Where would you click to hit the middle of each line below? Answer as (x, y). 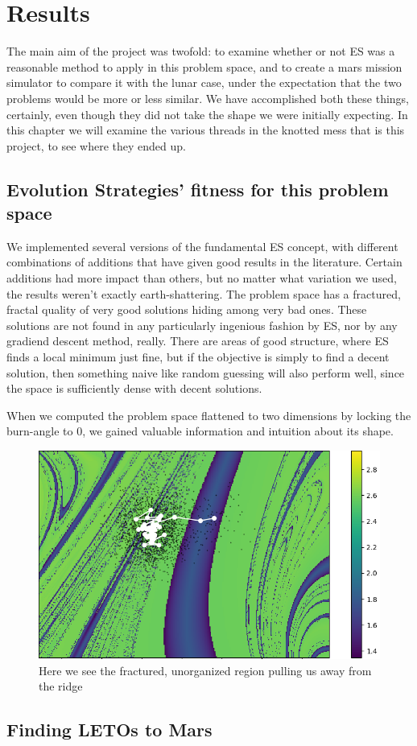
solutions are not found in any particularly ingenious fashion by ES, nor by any (202, 325)
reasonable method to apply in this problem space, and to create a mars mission (204, 66)
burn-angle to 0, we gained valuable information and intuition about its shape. (200, 431)
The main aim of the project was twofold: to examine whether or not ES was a (201, 51)
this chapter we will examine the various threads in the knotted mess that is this (206, 130)
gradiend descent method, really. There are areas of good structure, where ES (198, 341)
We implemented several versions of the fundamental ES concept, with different (202, 246)
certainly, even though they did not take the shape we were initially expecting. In (207, 114)
